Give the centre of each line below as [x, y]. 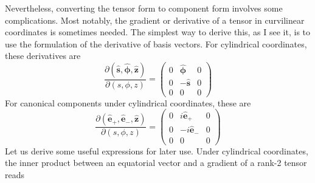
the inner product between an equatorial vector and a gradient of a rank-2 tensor [156, 163]
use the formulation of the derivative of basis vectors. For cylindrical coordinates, [156, 43]
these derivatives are [43, 56]
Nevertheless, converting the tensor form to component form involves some [144, 8]
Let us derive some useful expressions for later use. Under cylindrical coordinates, [157, 150]
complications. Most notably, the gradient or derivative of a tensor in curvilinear [155, 20]
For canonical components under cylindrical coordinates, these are [128, 102]
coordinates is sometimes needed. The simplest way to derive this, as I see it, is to [158, 32]
